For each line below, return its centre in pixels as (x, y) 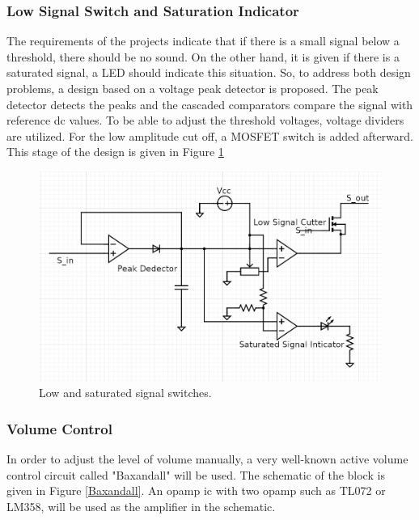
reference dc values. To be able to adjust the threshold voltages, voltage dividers (205, 120)
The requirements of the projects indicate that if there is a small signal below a (203, 41)
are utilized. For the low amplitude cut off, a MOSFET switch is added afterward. (210, 135)
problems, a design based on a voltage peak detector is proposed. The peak (193, 88)
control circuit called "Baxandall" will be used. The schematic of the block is (196, 474)
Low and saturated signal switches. (125, 393)
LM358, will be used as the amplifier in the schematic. (141, 507)
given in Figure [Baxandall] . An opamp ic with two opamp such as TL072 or (196, 490)
